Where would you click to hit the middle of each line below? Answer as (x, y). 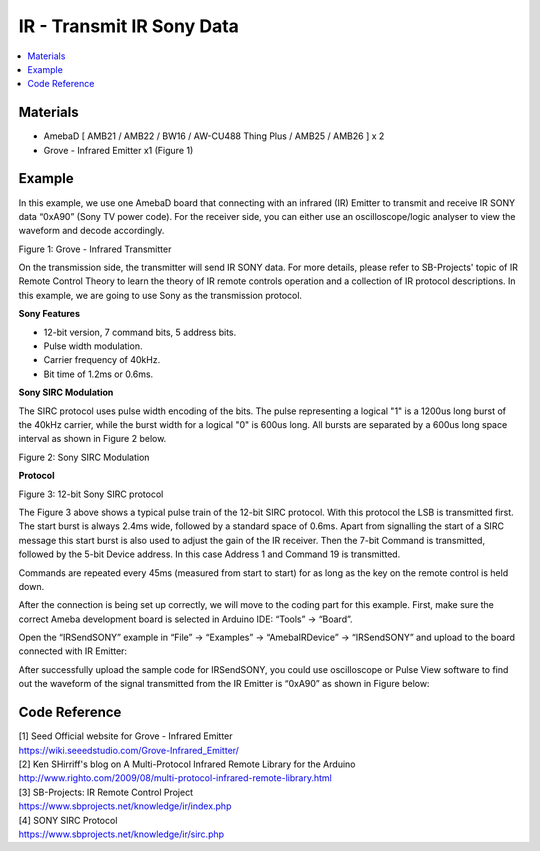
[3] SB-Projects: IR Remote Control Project (106, 792)
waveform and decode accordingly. (91, 231)
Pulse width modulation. (93, 346)
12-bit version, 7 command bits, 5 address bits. (140, 332)
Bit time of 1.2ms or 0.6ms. (98, 374)
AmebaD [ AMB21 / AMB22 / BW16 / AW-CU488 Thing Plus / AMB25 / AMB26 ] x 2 (214, 136)
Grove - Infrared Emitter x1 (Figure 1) (118, 150)
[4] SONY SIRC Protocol (68, 820)
